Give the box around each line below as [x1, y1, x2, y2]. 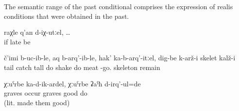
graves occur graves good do [4, 88, 87, 98]
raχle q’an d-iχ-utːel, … [4, 27, 70, 37]
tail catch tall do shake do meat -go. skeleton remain [4, 62, 160, 72]
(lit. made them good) [4, 97, 70, 107]
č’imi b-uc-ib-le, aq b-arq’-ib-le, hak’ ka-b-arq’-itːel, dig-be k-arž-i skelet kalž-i [4, 53, 236, 63]
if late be [4, 36, 31, 46]
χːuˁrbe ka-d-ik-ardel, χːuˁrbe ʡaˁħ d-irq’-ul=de [4, 78, 141, 88]
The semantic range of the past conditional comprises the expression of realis [4, 1, 233, 11]
